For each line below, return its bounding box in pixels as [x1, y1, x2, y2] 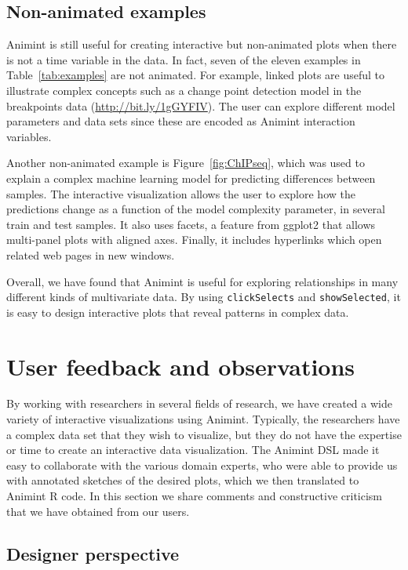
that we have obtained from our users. [6, 503, 190, 519]
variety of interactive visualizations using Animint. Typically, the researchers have [6, 411, 400, 427]
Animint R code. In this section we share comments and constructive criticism [6, 488, 383, 504]
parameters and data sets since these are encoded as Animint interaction [6, 113, 355, 129]
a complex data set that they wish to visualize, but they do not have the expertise [6, 426, 402, 442]
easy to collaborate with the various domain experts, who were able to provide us [6, 456, 398, 473]
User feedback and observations [6, 350, 355, 382]
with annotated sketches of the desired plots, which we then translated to [6, 472, 359, 488]
